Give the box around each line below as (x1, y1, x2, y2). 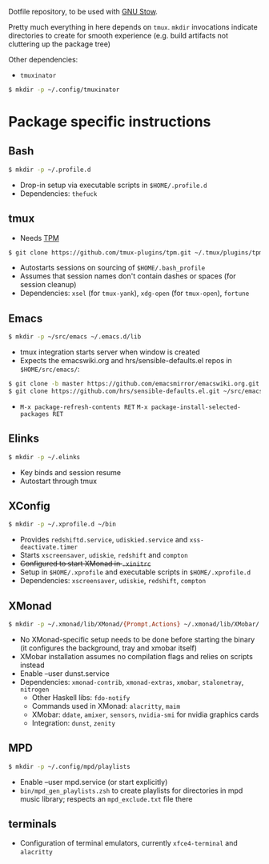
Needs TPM (19, 233, 60, 242)
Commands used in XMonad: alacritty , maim (31, 701, 181, 710)
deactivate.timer (19, 543, 78, 551)
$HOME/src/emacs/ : (19, 364, 80, 374)
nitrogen (19, 686, 50, 694)
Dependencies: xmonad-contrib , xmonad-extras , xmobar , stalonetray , (19, 677, 244, 686)
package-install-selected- (151, 403, 242, 411)
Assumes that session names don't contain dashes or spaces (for (19, 271, 236, 281)
